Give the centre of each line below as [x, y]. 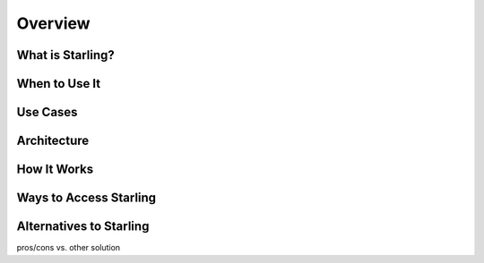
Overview [53, 23]
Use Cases [47, 112]
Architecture [53, 141]
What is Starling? [66, 55]
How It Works [55, 170]
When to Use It [59, 84]
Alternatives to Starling [83, 227]
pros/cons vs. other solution [69, 248]
